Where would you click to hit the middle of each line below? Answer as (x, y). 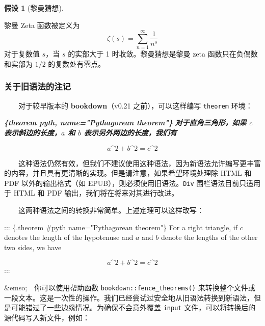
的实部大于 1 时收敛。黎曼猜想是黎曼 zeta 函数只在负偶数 (163, 54)
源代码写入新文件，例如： (47, 317)
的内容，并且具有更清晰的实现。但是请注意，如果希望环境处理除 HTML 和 (128, 173)
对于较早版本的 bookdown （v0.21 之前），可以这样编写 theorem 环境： (136, 105)
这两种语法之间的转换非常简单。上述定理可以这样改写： (111, 210)
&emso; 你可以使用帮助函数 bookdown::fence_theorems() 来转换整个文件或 (130, 287)
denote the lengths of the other (209, 237)
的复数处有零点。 (77, 63)
